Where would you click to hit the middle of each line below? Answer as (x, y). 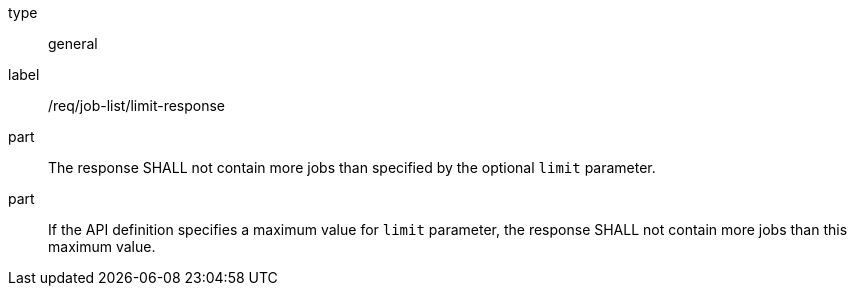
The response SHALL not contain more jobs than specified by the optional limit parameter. (352, 167)
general (73, 43)
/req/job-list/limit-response (137, 105)
